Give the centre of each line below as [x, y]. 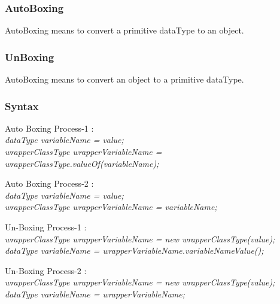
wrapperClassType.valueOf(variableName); [82, 163]
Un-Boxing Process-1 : [46, 227]
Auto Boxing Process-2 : [49, 183]
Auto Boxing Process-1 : [49, 128]
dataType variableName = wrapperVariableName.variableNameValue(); [134, 250]
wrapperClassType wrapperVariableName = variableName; [111, 207]
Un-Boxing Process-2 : [46, 270]
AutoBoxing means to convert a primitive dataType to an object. [124, 30]
